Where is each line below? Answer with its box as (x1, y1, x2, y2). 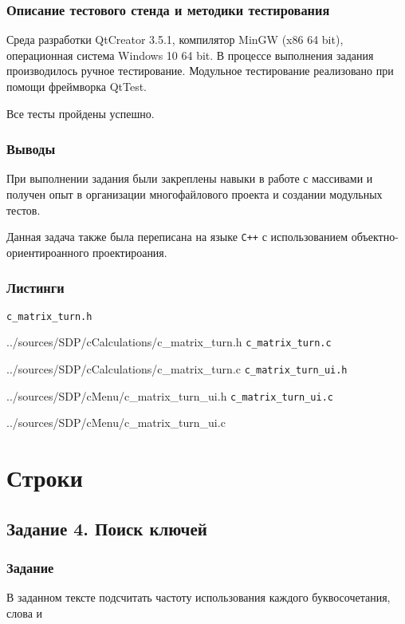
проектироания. (92, 243, 167, 260)
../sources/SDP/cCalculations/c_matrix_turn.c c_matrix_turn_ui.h (6, 360, 348, 377)
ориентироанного (6, 243, 89, 260)
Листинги (6, 278, 65, 298)
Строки (6, 461, 83, 494)
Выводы (6, 139, 56, 159)
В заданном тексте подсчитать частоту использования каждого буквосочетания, (6, 589, 391, 606)
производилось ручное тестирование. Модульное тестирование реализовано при (6, 62, 394, 79)
